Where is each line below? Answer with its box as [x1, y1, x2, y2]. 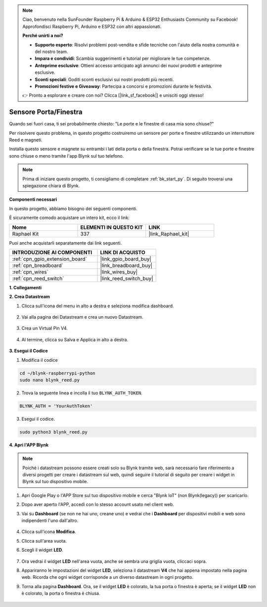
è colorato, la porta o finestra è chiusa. [21, 590, 101, 597]
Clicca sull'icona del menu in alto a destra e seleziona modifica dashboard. [21, 303, 174, 309]
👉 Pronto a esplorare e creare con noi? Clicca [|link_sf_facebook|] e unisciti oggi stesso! [22, 92, 204, 99]
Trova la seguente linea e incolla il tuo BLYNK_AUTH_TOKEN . [21, 389, 143, 396]
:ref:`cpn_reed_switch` [12, 275, 64, 282]
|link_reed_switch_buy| [100, 275, 153, 282]
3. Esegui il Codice [9, 348, 48, 354]
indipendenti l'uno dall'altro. [21, 518, 79, 524]
